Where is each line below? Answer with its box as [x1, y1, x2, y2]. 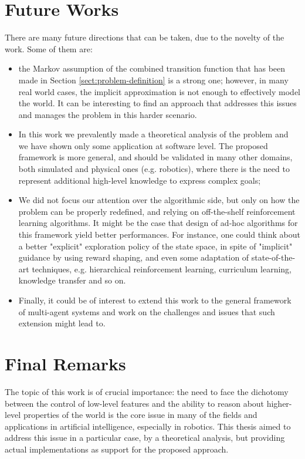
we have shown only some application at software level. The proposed [18, 139, 268, 151]
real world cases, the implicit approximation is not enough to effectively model [18, 85, 301, 97]
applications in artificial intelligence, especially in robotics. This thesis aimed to [5, 420, 291, 432]
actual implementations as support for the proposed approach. [5, 443, 229, 455]
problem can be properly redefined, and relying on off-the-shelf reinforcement [18, 205, 296, 217]
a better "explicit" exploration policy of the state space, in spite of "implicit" [18, 239, 293, 252]
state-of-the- [251, 251, 296, 264]
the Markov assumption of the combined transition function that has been [18, 62, 286, 75]
